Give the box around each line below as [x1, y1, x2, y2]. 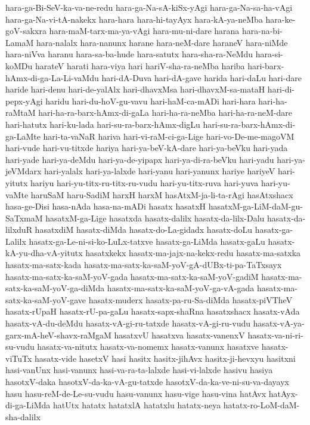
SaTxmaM [5, 211, 43, 224]
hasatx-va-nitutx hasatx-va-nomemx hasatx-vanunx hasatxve [37, 340, 259, 353]
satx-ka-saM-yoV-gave [5, 293, 86, 306]
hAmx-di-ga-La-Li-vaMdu [5, 71, 99, 84]
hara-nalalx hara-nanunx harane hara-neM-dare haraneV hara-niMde [36, 36, 288, 48]
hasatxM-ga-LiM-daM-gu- [208, 200, 303, 213]
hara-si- [255, 48, 283, 60]
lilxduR [5, 223, 32, 236]
